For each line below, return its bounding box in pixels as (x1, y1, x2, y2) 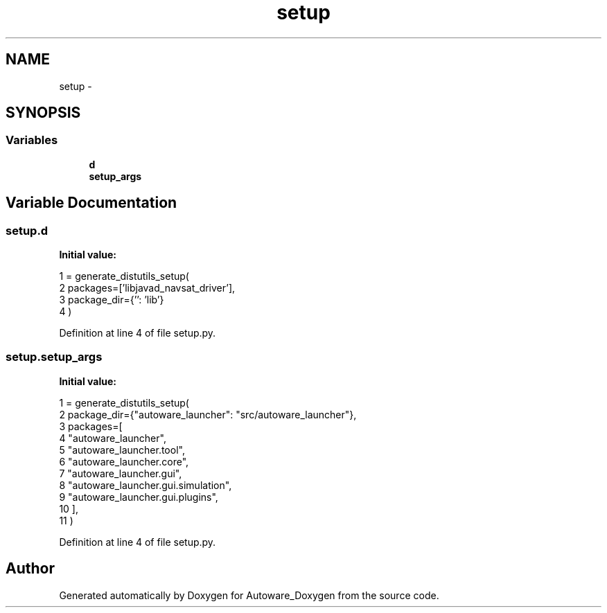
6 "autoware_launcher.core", (59, 455, 189, 468)
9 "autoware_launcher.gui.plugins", (59, 490, 218, 503)
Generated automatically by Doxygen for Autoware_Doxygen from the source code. (59, 589, 439, 601)
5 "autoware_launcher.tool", (59, 443, 185, 456)
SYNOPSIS (6, 104, 81, 122)
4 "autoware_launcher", (59, 432, 166, 444)
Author (6, 560, 55, 578)
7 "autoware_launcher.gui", (59, 467, 182, 479)
